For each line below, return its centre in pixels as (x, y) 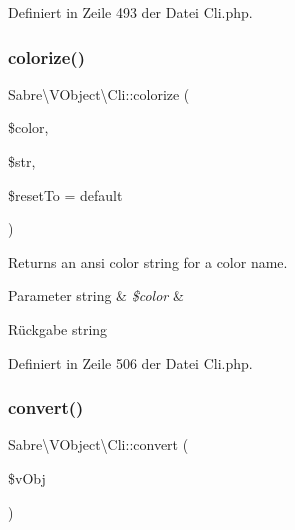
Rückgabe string (58, 328)
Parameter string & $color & (96, 295)
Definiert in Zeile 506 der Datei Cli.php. (130, 362)
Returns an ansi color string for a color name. (148, 261)
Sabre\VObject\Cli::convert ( (98, 444)
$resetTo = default (65, 194)
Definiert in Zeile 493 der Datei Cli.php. (130, 12)
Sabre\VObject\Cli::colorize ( (99, 93)
